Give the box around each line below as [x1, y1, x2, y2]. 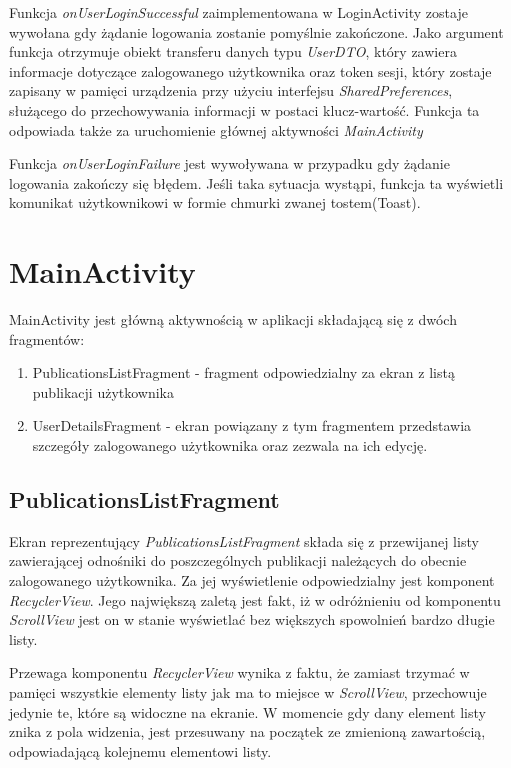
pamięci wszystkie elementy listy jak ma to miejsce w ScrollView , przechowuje [9, 681, 487, 702]
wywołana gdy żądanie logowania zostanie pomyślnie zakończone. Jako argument [9, 21, 504, 42]
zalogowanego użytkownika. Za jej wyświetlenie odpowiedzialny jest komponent [9, 570, 495, 591]
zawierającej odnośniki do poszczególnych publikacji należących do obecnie [9, 550, 467, 571]
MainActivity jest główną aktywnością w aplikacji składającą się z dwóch [9, 309, 457, 330]
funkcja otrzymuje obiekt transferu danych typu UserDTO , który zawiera [9, 41, 457, 62]
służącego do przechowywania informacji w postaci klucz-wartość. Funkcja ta [9, 99, 480, 120]
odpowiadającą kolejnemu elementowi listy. [9, 740, 272, 761]
